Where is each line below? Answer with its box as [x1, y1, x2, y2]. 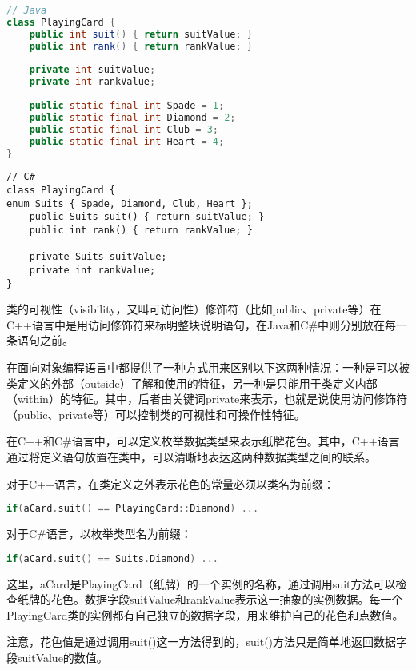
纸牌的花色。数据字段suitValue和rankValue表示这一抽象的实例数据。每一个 [17, 591, 403, 608]
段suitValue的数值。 [6, 648, 108, 665]
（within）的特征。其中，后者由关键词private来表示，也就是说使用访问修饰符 [6, 390, 408, 407]
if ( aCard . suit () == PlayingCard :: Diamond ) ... [6, 503, 259, 515]
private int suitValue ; [29, 64, 156, 76]
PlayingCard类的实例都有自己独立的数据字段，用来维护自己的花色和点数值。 [6, 606, 404, 623]
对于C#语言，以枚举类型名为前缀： [6, 525, 192, 542]
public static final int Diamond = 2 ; [29, 111, 236, 123]
